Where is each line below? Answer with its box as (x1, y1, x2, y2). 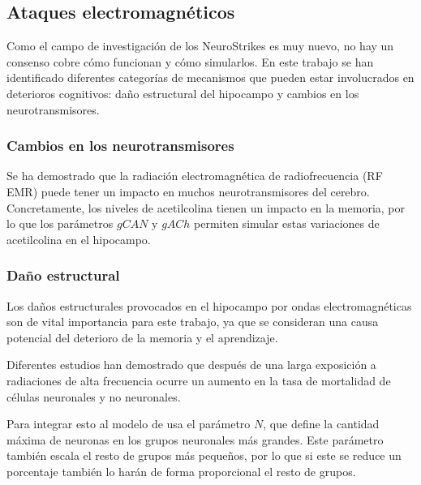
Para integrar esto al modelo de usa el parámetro (6, 415, 251, 432)
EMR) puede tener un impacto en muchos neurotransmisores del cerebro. (6, 182, 370, 200)
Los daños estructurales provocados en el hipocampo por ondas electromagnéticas (6, 297, 412, 314)
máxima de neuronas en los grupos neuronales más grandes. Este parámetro (6, 431, 384, 448)
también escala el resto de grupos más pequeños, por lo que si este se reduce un (6, 447, 402, 464)
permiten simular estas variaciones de (194, 215, 380, 232)
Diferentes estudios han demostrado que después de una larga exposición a (6, 356, 376, 373)
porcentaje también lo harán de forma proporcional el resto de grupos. (6, 462, 356, 479)
